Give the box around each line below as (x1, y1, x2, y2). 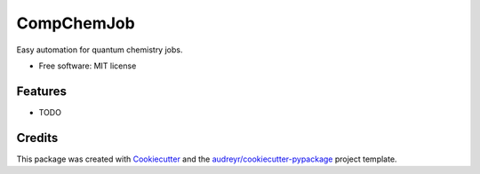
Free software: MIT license (38, 60, 137, 71)
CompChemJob (16, 13, 135, 33)
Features (16, 83, 67, 99)
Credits (16, 130, 59, 146)
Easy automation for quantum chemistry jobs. (16, 44, 183, 55)
